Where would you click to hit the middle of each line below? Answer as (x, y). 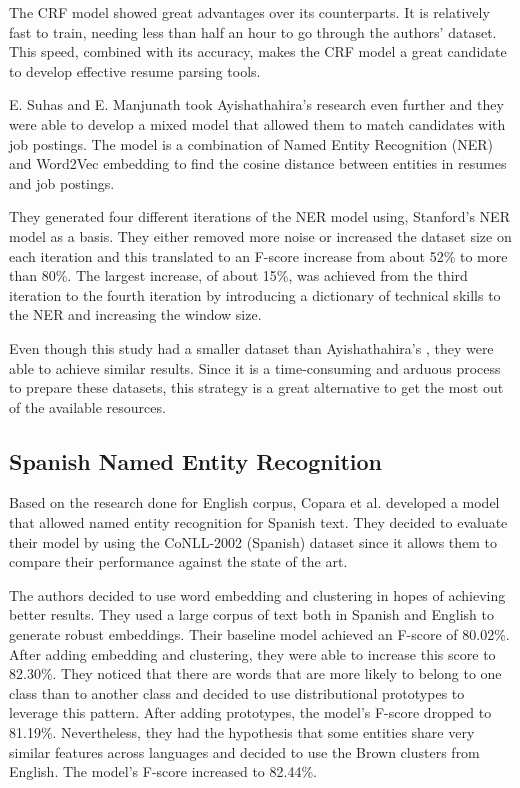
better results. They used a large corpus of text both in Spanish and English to (252, 614)
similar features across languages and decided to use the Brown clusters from (244, 751)
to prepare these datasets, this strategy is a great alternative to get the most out (256, 387)
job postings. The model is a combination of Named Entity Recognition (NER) (251, 143)
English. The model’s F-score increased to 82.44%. (163, 771)
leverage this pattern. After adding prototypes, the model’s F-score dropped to (250, 712)
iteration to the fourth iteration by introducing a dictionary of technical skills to (255, 294)
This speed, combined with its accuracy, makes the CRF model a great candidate (258, 51)
